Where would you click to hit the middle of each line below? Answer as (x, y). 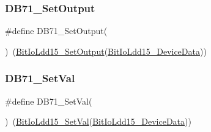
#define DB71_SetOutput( (56, 31)
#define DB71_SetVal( (49, 101)
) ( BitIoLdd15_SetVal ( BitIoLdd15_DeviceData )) (98, 121)
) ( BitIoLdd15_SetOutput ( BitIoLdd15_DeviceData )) (106, 51)
